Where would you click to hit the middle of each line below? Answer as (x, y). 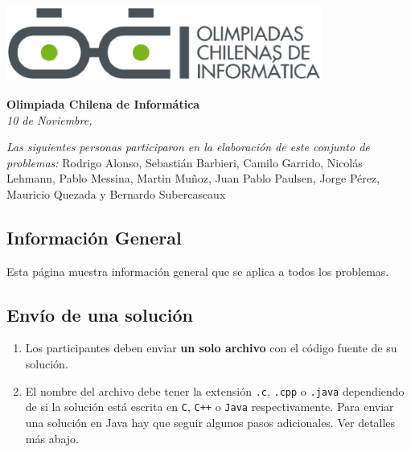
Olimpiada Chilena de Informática (103, 103)
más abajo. (52, 438)
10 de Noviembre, (49, 119)
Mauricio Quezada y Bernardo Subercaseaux (116, 193)
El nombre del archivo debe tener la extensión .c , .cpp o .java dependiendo (215, 390)
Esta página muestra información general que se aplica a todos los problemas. (198, 271)
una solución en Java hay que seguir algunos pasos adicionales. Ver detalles (210, 422)
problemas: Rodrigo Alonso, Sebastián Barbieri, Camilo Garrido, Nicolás (185, 162)
